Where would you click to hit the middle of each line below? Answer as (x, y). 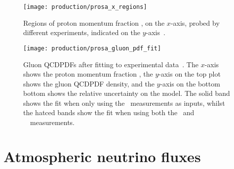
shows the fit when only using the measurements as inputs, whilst (124, 103)
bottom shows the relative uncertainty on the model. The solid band (127, 93)
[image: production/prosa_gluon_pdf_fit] (92, 48)
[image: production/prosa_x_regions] (85, 7)
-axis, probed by (195, 22)
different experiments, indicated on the (82, 32)
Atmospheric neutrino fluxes (102, 156)
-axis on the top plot (190, 74)
